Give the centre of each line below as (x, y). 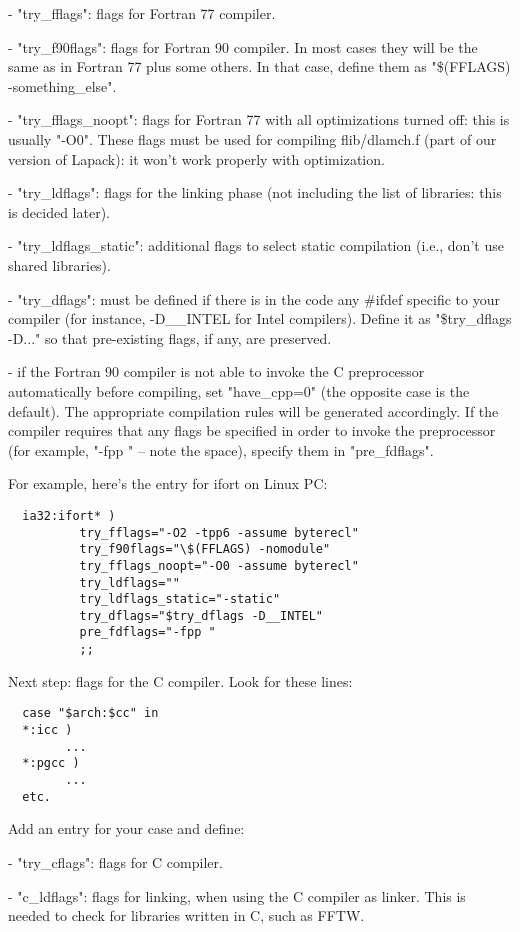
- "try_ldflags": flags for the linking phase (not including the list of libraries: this (255, 192)
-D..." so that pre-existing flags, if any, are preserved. (170, 337)
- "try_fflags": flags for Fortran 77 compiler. (142, 13)
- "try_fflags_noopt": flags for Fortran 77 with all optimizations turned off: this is (259, 119)
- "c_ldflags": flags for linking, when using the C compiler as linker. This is (237, 895)
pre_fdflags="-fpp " (147, 632)
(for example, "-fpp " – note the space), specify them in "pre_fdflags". (221, 449)
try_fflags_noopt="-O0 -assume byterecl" (219, 565)
